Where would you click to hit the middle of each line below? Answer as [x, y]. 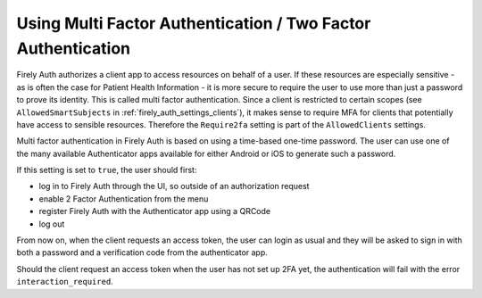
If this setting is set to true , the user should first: [107, 170]
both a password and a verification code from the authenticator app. [142, 252]
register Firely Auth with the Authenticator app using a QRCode [155, 211]
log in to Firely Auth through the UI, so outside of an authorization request [174, 186]
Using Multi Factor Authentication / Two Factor [194, 23]
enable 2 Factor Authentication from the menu [124, 199]
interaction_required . [65, 282]
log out [52, 224]
